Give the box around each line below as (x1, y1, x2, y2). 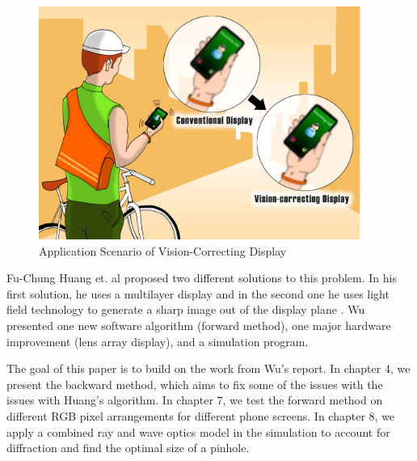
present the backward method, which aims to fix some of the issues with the (6, 375, 383, 392)
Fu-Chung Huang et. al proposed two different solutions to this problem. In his (6, 269, 397, 286)
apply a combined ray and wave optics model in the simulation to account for (6, 423, 390, 440)
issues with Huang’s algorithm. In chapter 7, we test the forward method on (6, 391, 383, 408)
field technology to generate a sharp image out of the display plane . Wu (6, 301, 365, 318)
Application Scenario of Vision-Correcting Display (39, 242, 287, 259)
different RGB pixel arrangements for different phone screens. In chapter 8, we (6, 407, 395, 424)
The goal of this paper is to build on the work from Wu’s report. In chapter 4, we (6, 360, 411, 377)
